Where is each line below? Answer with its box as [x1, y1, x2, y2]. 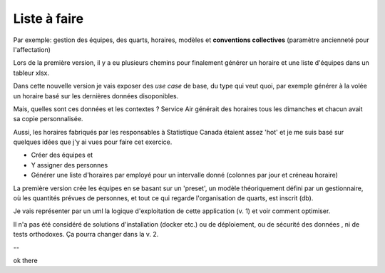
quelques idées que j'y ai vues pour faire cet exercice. [13, 138, 173, 146]
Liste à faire [13, 11, 84, 26]
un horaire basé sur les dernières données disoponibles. [13, 91, 179, 100]
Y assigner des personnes [31, 160, 108, 169]
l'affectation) [13, 45, 51, 53]
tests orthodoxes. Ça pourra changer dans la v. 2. [13, 230, 159, 239]
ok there [13, 256, 38, 264]
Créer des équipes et [31, 150, 93, 160]
